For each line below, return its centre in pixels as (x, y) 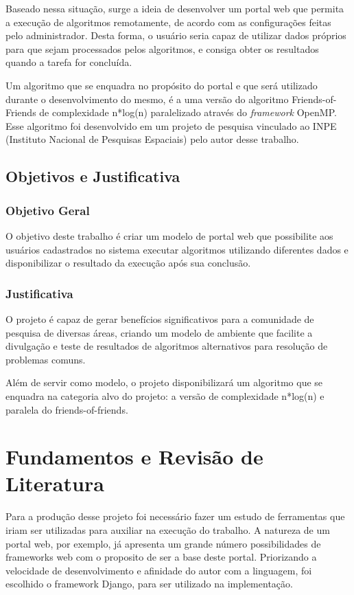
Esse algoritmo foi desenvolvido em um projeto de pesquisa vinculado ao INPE (171, 125)
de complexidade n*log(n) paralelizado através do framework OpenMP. (188, 112)
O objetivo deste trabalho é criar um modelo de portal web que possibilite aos (169, 235)
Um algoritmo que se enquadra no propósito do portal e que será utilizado (162, 85)
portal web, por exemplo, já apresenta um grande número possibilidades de (163, 543)
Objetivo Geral (48, 210)
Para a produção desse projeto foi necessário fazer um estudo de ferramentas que (175, 516)
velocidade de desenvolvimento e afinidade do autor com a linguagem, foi (159, 570)
